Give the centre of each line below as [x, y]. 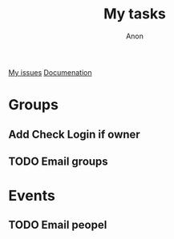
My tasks [135, 14]
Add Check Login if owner [74, 134]
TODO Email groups [58, 161]
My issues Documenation [50, 72]
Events [32, 196]
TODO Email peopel [58, 225]
